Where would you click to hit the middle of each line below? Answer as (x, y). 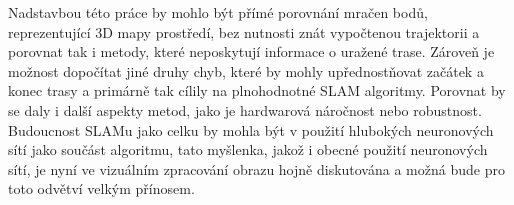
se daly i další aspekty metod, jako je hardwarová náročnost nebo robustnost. (245, 109)
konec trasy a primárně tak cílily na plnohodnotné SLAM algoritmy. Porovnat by (257, 90)
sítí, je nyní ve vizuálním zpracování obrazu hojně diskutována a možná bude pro (256, 168)
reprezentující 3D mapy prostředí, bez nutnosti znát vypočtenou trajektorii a (244, 31)
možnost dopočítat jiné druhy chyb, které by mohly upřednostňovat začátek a (246, 70)
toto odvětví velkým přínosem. (101, 188)
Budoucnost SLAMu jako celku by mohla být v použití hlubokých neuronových (251, 129)
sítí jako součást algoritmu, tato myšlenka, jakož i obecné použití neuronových (248, 149)
